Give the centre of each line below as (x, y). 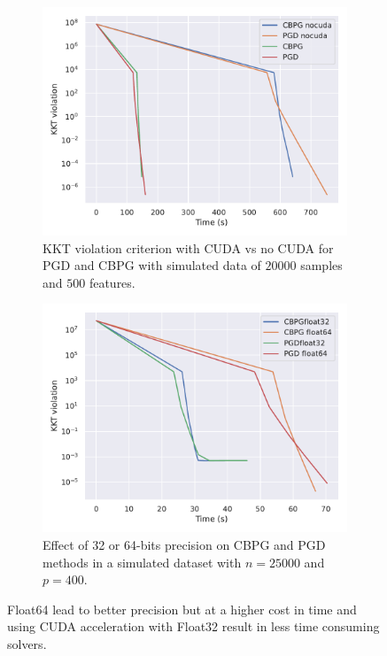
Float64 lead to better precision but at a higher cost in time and (182, 609)
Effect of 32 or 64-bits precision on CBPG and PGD (184, 544)
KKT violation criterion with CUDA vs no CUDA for (188, 247)
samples (321, 265)
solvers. (27, 643)
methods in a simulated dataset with (142, 562)
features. (112, 282)
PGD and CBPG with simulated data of (152, 265)
